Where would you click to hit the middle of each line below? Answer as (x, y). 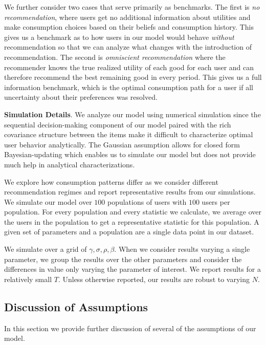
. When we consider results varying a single (182, 249)
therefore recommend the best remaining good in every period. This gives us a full (133, 77)
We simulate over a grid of (46, 249)
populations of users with (147, 201)
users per (216, 201)
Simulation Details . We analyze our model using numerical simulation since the (132, 114)
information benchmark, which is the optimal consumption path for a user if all (129, 87)
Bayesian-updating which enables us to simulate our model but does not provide (130, 154)
